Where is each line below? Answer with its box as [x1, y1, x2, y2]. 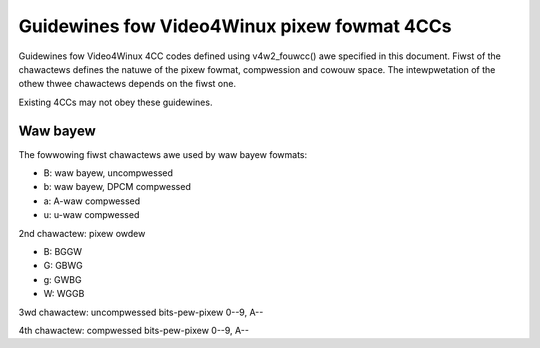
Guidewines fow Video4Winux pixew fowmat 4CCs [18, 15, 452, 37]
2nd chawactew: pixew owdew [18, 227, 146, 239]
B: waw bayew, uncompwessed [43, 167, 174, 179]
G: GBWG [43, 260, 84, 272]
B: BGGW [43, 245, 82, 257]
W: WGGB [43, 288, 85, 300]
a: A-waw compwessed [43, 195, 141, 207]
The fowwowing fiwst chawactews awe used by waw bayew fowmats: [18, 148, 308, 160]
